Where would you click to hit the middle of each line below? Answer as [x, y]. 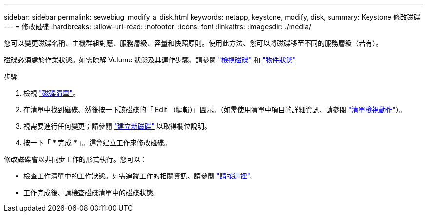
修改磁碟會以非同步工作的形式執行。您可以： [76, 159]
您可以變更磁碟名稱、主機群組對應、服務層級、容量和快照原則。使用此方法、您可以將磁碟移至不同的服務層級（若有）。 [193, 43]
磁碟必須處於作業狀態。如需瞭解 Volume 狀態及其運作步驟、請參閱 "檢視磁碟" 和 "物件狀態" [150, 60]
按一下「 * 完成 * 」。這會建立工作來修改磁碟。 [97, 143]
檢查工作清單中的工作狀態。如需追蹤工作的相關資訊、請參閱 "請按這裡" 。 [140, 176]
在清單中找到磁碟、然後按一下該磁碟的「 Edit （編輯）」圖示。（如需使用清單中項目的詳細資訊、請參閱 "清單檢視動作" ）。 [215, 109]
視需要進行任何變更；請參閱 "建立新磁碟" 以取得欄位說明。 [117, 126]
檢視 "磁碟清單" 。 [51, 93]
